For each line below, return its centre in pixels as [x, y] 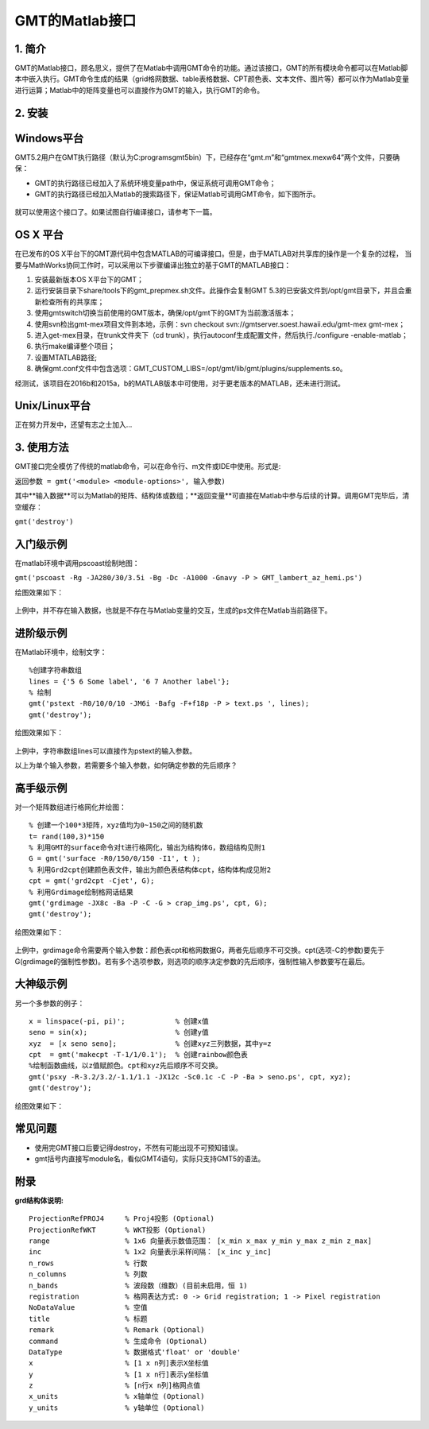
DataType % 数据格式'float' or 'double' [135, 1352]
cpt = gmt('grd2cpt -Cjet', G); [92, 881]
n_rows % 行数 [88, 1263]
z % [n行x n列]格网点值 [115, 1386]
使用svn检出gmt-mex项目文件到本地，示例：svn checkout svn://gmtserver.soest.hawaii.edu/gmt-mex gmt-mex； [220, 324]
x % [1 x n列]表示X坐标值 [119, 1363]
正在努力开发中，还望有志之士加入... [73, 424]
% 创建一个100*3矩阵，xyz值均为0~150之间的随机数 [116, 825]
